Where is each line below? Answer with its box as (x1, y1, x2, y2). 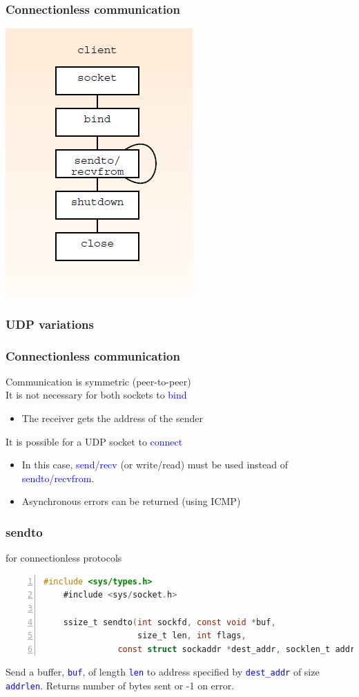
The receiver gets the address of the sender (21, 411, 203, 426)
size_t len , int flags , (137, 631, 246, 641)
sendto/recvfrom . (21, 470, 95, 485)
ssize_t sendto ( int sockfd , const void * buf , (63, 617, 276, 627)
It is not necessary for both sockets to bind (6, 388, 187, 402)
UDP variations (6, 315, 94, 332)
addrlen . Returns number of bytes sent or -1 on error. (6, 678, 235, 693)
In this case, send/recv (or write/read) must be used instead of (21, 457, 289, 472)
